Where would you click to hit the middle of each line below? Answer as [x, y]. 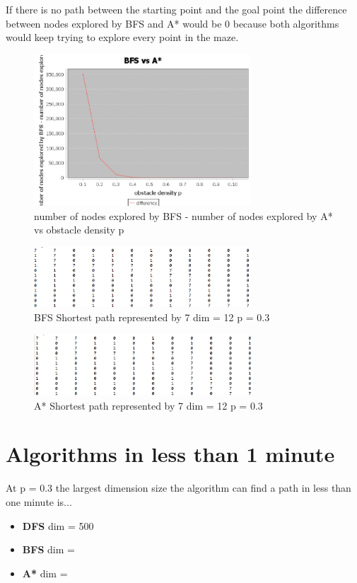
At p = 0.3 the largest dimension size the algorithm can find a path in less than [178, 488]
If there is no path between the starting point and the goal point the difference [176, 9]
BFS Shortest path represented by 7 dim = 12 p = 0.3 [152, 317]
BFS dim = [48, 549]
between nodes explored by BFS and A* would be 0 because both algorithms [172, 23]
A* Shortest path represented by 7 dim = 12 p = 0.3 [148, 405]
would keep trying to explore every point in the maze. [122, 37]
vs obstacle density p [79, 230]
